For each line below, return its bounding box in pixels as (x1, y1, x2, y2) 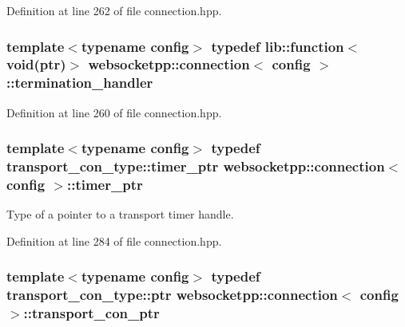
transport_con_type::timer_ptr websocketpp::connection (6, 156, 385, 176)
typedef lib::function (211, 36, 344, 56)
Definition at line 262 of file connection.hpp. (6, 2, 222, 18)
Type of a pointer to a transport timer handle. (6, 206, 234, 223)
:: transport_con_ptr (23, 303, 160, 323)
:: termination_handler (6, 73, 153, 93)
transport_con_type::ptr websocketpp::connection (6, 285, 338, 305)
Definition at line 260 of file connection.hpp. (6, 104, 222, 120)
